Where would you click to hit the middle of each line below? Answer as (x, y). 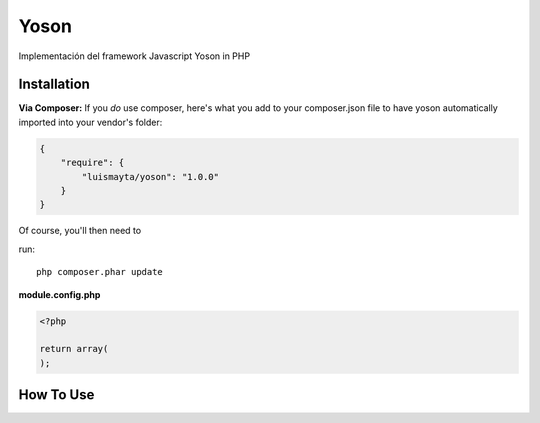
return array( (74, 349)
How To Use (56, 395)
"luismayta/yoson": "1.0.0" (150, 176)
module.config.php (59, 294)
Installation (54, 84)
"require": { (92, 163)
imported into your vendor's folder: (90, 122)
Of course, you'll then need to (80, 231)
